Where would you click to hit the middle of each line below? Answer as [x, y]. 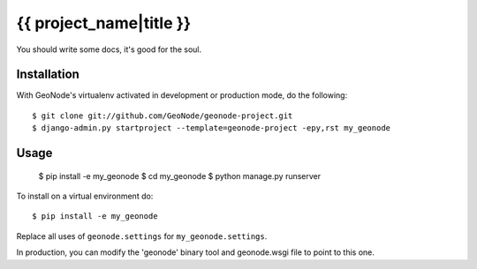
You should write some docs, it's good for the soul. [109, 49]
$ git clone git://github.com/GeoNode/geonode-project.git [163, 116]
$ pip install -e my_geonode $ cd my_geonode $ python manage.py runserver [180, 176]
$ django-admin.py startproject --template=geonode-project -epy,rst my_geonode [212, 128]
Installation [48, 75]
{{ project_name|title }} [104, 23]
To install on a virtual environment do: [85, 196]
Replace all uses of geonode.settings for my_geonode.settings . [142, 236]
